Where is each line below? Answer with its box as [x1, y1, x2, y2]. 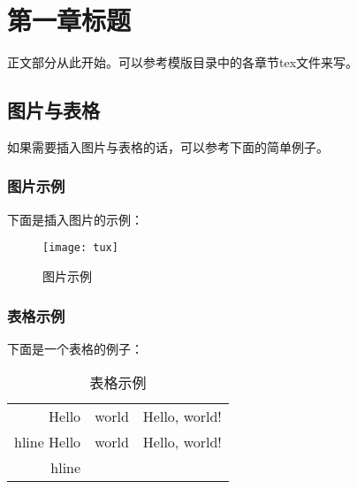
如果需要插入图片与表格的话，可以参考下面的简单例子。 [7, 137, 329, 156]
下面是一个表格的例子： [7, 339, 143, 357]
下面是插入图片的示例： [7, 210, 143, 228]
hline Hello [14, 432, 81, 453]
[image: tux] [42, 241, 118, 255]
